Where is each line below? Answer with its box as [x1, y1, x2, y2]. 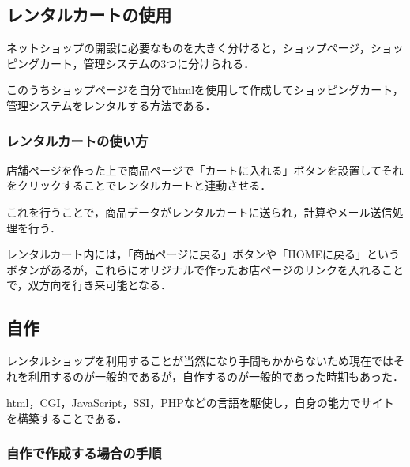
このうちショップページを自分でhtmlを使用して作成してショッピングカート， [6, 81, 404, 98]
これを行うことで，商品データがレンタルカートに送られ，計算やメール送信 [6, 203, 393, 220]
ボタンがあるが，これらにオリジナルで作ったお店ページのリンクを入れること [6, 261, 404, 277]
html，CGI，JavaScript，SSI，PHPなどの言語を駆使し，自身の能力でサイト [6, 394, 394, 411]
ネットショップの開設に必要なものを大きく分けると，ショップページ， [6, 40, 371, 56]
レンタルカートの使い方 [6, 130, 149, 150]
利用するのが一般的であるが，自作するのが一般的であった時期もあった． [28, 367, 404, 384]
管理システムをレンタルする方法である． [6, 96, 216, 113]
